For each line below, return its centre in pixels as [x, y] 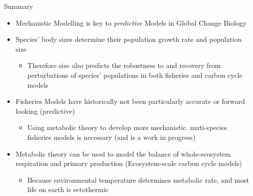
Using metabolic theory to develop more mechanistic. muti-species [127, 127]
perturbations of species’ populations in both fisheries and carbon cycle [135, 75]
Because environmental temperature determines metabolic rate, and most [138, 180]
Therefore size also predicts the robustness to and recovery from [124, 65]
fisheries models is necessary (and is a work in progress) [111, 137]
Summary [18, 6]
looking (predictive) [45, 111]
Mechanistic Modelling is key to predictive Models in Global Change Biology [131, 22]
